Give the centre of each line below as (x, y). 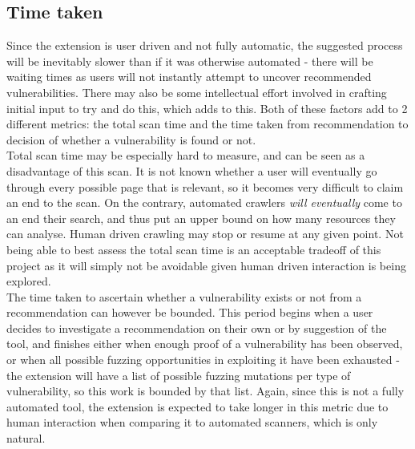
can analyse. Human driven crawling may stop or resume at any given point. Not (205, 234)
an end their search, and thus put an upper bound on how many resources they (201, 218)
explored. (29, 281)
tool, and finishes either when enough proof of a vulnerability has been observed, (205, 344)
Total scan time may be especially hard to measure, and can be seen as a (186, 155)
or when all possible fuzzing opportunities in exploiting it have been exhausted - (203, 360)
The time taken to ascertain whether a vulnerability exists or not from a (184, 296)
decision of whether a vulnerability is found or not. (131, 139)
